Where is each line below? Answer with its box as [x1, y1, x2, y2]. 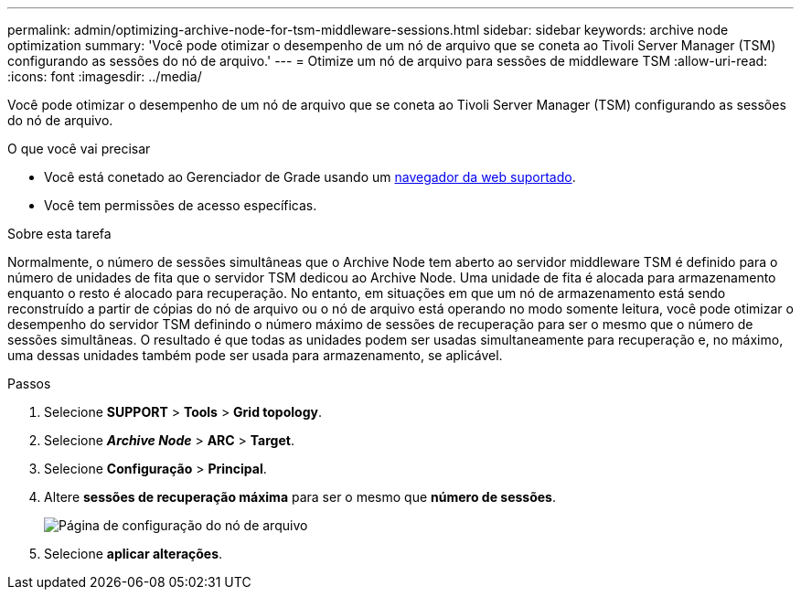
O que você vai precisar [7, 141, 151, 156]
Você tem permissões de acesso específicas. [44, 197, 317, 213]
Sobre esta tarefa [7, 226, 112, 241]
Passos [7, 376, 51, 391]
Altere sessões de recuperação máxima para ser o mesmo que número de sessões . [44, 489, 557, 505]
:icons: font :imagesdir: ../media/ [7, 69, 202, 84]
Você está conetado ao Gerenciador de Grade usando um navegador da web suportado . [44, 169, 576, 185]
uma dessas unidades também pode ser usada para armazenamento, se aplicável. [7, 347, 503, 363]
